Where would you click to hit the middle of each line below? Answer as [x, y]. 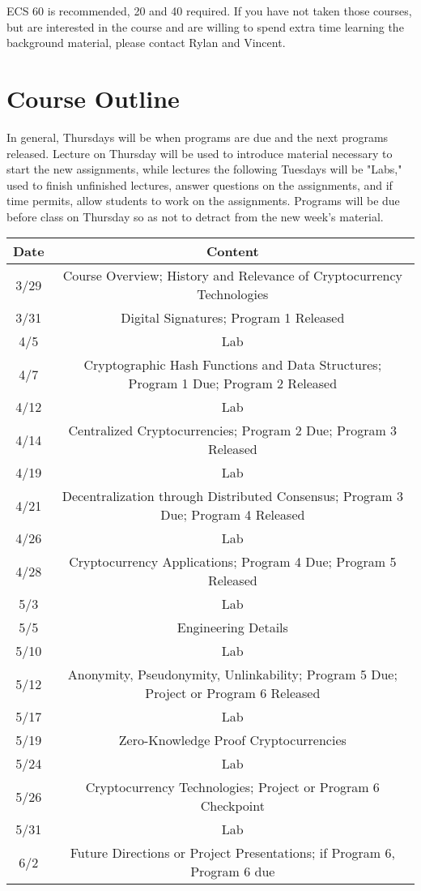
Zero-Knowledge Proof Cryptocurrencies [232, 740]
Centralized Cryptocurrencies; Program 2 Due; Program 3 [233, 431]
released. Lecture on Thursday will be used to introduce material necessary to [200, 153]
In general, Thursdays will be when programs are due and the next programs [198, 137]
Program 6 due [233, 872]
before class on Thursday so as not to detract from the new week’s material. [195, 216]
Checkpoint [232, 806]
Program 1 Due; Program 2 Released [233, 383]
